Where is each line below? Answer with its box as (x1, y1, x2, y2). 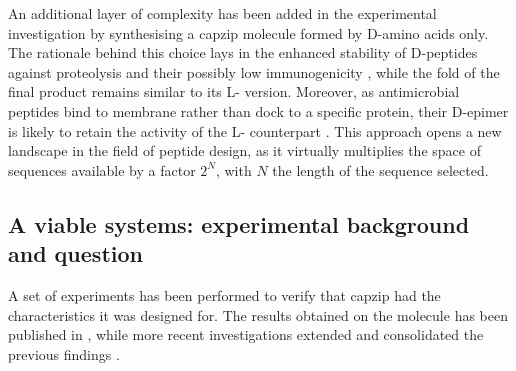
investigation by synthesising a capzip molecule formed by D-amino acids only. (8, 22, 489, 43)
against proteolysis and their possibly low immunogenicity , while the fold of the (8, 61, 500, 82)
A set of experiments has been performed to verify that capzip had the (8, 284, 441, 305)
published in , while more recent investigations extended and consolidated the (8, 324, 484, 345)
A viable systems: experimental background (8, 208, 470, 239)
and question (8, 238, 143, 269)
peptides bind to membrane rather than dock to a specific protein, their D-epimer (8, 100, 509, 121)
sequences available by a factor (8, 159, 196, 180)
